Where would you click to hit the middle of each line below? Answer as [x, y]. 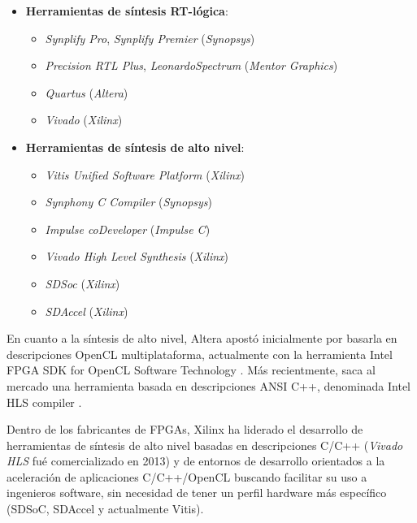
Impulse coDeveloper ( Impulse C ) [128, 229]
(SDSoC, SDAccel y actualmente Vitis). [105, 509]
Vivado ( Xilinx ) [84, 120]
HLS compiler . [44, 402]
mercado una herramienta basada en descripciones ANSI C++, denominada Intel [208, 385]
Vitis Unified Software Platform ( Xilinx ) [145, 174]
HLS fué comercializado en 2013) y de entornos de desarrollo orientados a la [196, 461]
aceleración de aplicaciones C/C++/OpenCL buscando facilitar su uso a [187, 476]
